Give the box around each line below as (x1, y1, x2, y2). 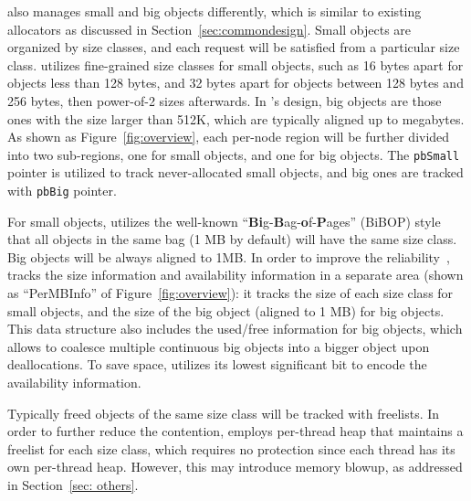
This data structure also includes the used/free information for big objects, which (7, 319, 463, 338)
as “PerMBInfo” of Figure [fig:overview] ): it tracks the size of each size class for (7, 283, 454, 303)
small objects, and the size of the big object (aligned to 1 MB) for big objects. (7, 301, 445, 320)
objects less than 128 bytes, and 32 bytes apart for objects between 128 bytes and (7, 73, 464, 92)
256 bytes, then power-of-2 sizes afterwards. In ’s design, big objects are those (7, 91, 442, 110)
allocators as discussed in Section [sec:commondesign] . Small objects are (7, 19, 412, 38)
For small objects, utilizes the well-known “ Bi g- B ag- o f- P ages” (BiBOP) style (7, 211, 441, 230)
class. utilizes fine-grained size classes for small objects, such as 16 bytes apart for (7, 55, 464, 74)
